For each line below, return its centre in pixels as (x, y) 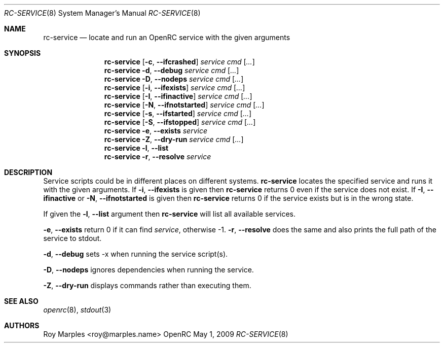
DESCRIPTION (28, 172)
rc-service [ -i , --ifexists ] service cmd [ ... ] (175, 88)
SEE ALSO (21, 301)
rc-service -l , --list (136, 148)
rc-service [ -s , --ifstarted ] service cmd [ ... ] (178, 113)
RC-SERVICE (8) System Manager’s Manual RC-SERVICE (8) (102, 13)
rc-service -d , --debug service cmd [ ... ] (172, 70)
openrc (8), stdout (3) (77, 310)
